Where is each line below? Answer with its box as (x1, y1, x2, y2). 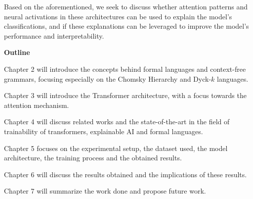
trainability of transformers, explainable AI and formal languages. (4, 126, 203, 136)
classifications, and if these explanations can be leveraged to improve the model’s (4, 21, 249, 31)
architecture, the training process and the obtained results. (4, 152, 182, 163)
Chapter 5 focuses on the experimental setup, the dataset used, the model (4, 143, 228, 153)
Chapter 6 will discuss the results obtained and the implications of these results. (4, 169, 247, 179)
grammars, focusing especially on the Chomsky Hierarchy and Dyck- (4, 73, 211, 84)
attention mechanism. (4, 99, 69, 110)
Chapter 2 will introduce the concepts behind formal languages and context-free (4, 63, 246, 74)
